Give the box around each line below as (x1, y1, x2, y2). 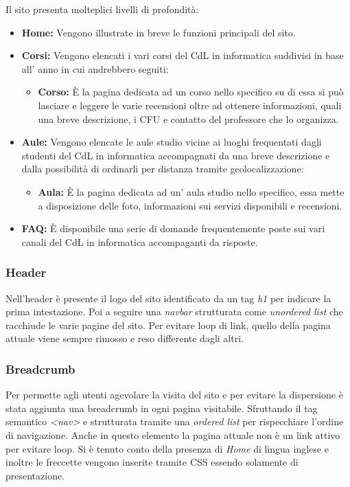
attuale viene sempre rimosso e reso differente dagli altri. (5, 331, 244, 346)
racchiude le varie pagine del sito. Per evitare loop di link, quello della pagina (5, 317, 331, 332)
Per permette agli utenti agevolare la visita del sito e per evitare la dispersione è (5, 387, 343, 402)
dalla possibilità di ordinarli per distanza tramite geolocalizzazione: (21, 161, 304, 176)
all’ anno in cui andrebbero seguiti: (21, 61, 169, 76)
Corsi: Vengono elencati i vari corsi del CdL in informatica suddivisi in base (21, 48, 344, 63)
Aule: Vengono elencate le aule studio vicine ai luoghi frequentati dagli (21, 135, 322, 149)
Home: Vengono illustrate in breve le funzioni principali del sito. (21, 25, 296, 39)
